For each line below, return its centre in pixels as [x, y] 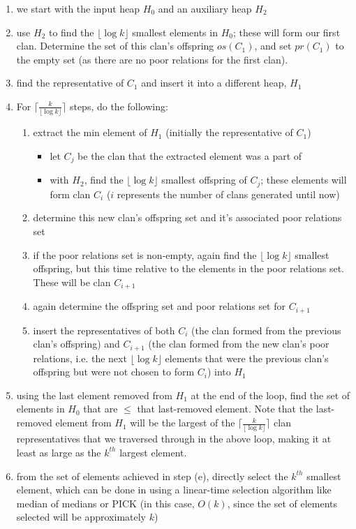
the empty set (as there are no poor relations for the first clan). [152, 59]
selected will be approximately [81, 517]
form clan [70, 194]
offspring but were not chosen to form [114, 372]
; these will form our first [287, 32]
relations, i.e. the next [80, 358]
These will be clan [72, 282]
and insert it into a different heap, [214, 83]
